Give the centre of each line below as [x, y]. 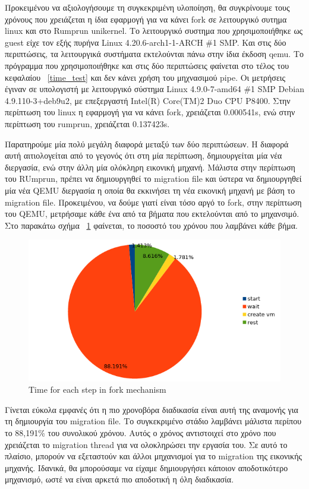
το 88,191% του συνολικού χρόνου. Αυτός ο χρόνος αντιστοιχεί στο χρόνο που [141, 432]
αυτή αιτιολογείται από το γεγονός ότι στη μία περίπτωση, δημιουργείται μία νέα [144, 155]
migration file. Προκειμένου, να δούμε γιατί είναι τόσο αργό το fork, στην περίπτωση [153, 202]
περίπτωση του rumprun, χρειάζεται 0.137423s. [87, 123]
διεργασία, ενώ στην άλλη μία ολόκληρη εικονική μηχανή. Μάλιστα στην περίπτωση [150, 167]
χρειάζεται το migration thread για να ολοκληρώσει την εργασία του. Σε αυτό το [146, 444]
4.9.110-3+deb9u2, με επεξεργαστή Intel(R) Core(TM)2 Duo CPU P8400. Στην [148, 100]
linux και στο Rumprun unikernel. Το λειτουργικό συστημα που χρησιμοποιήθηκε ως [154, 31]
